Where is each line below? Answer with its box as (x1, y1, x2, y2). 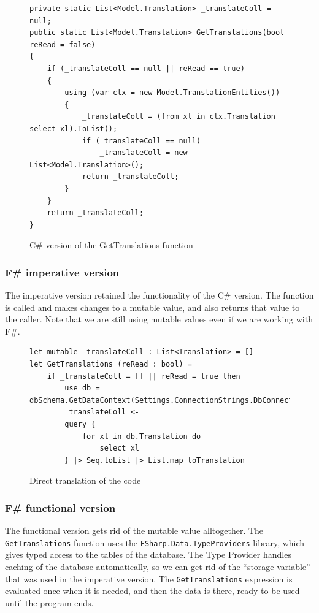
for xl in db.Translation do (82, 432, 201, 441)
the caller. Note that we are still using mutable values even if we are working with (5, 313, 313, 326)
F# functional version (5, 500, 116, 515)
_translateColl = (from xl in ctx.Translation (82, 112, 275, 121)
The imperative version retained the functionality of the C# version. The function (5, 289, 314, 302)
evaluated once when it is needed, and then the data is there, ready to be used (5, 584, 300, 597)
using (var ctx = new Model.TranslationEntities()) (64, 88, 280, 97)
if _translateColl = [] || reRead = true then (47, 371, 240, 381)
